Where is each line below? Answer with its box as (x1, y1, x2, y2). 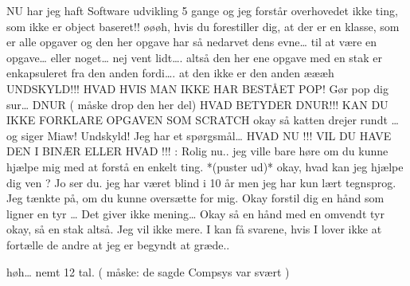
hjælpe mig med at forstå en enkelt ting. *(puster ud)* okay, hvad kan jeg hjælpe (6, 158, 404, 174)
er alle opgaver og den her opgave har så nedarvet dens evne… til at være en (6, 33, 377, 50)
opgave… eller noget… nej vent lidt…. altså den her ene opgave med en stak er (6, 49, 383, 65)
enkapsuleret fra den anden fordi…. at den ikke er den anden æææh (6, 65, 334, 81)
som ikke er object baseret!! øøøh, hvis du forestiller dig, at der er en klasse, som (6, 18, 400, 34)
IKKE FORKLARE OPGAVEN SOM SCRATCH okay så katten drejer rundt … (6, 112, 399, 128)
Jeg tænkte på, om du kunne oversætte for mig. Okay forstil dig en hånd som (6, 190, 385, 206)
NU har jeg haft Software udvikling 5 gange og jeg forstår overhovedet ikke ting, (6, 2, 398, 18)
